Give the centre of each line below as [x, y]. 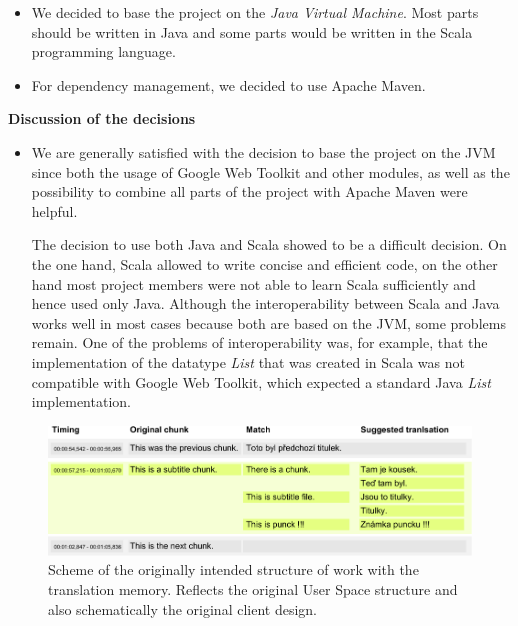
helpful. [54, 210]
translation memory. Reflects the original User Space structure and [253, 589]
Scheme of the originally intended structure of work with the [233, 569]
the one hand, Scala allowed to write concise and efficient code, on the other [264, 263]
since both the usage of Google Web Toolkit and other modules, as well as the [270, 171]
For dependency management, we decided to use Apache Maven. [228, 84]
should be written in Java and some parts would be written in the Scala [252, 31]
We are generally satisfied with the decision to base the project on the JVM [263, 151]
